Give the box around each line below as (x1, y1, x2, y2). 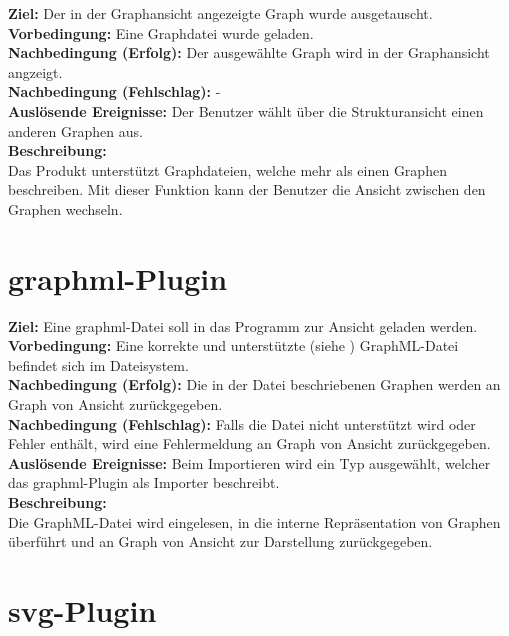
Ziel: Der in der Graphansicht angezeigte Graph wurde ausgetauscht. (8, 3, 433, 23)
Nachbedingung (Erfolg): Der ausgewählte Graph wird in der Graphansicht (8, 42, 490, 63)
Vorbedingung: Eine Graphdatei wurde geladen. (8, 22, 314, 43)
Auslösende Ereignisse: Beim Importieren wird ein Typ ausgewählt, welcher (8, 452, 491, 473)
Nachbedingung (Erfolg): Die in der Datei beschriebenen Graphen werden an (8, 374, 501, 395)
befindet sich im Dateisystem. (8, 354, 189, 375)
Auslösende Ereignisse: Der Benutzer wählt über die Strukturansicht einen (8, 100, 484, 121)
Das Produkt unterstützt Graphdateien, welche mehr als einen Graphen (8, 159, 447, 180)
